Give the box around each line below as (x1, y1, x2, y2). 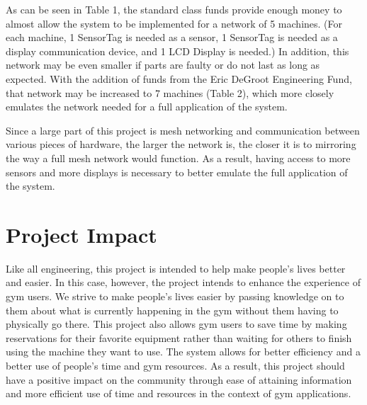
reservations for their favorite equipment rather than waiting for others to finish (6, 330, 352, 345)
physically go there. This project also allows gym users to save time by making (6, 316, 347, 331)
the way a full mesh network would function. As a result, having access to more (6, 150, 351, 165)
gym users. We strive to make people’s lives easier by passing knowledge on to (6, 289, 344, 304)
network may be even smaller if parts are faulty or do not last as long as (6, 57, 320, 72)
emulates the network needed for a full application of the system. (6, 99, 288, 114)
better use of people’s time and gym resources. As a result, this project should (6, 358, 345, 372)
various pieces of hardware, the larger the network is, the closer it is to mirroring (6, 137, 356, 152)
